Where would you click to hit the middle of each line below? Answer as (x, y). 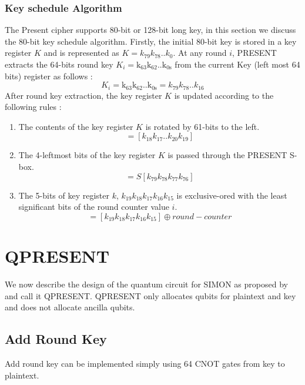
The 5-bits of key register (64, 195)
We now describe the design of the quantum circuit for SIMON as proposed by (146, 284)
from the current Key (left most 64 (237, 64)
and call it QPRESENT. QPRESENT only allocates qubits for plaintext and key (150, 295)
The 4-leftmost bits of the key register (87, 155)
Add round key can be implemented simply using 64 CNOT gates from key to (145, 363)
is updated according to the (224, 95)
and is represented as (81, 53)
